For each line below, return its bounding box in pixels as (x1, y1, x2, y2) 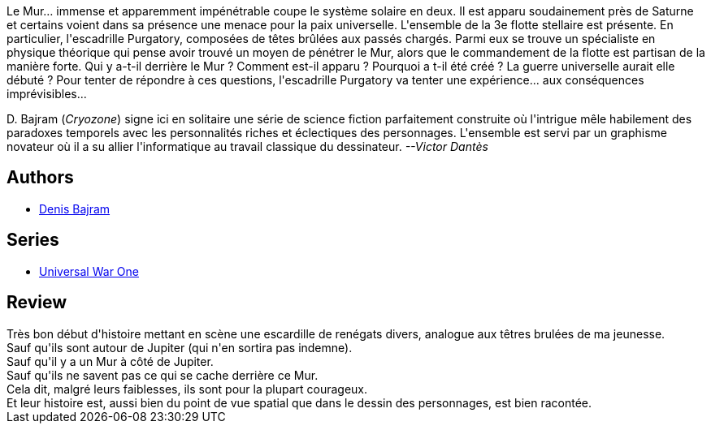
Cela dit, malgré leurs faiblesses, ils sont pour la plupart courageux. (7, 381, 368, 396)
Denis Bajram (39, 201, 111, 216)
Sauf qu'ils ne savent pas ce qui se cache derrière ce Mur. (7, 368, 319, 382)
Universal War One (39, 264, 139, 278)
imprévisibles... (7, 87, 87, 101)
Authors (7, 167, 74, 188)
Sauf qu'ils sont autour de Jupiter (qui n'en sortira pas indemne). (7, 340, 353, 355)
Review (7, 292, 67, 313)
